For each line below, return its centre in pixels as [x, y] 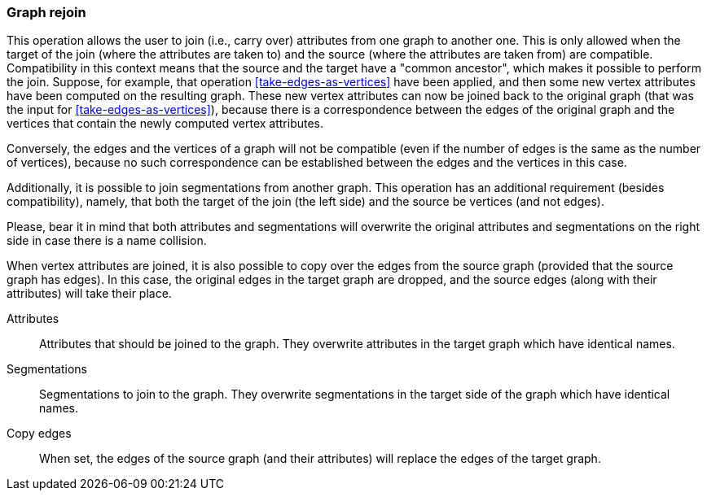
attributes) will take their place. [89, 294]
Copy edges [39, 434]
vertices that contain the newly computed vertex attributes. [165, 124]
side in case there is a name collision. [107, 241]
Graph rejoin [46, 12]
